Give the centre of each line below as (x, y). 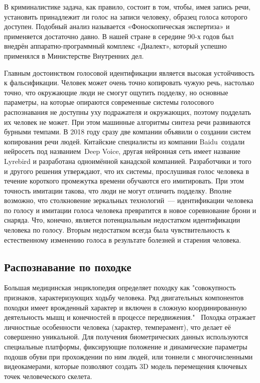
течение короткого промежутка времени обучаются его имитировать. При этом (124, 181)
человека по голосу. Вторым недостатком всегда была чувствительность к (117, 230)
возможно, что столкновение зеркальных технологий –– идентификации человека (129, 200)
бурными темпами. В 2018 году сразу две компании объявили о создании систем (127, 132)
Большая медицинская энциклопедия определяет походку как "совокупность (120, 288)
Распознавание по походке (68, 266)
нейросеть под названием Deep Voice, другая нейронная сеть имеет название (122, 151)
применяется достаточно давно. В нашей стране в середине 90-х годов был (119, 36)
